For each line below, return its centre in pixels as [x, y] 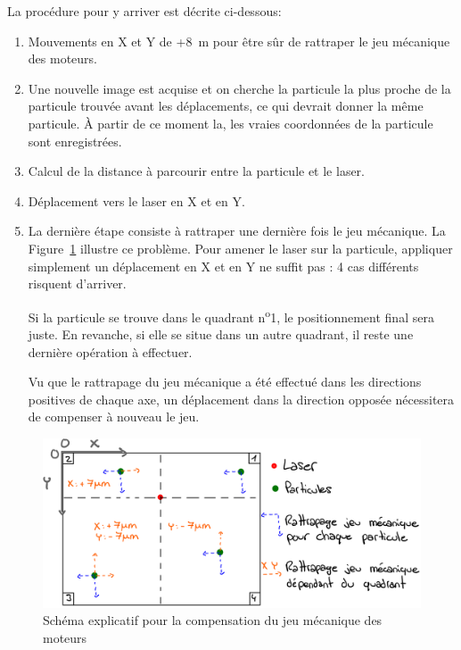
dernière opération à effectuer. [110, 351]
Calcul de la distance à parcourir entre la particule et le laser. [196, 171]
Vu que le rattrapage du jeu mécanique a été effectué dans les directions [225, 382]
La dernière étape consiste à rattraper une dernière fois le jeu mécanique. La [237, 231]
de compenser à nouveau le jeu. [114, 417]
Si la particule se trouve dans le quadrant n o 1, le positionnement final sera [231, 315]
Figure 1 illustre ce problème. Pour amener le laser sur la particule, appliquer [240, 248]
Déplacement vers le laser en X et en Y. [136, 200]
